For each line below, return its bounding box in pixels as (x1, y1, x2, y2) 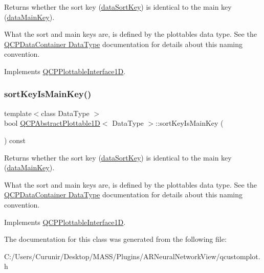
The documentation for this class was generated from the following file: (4, 234, 227, 244)
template (4, 107, 32, 118)
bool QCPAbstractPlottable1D (4, 118, 100, 128)
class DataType (41, 107, 90, 118)
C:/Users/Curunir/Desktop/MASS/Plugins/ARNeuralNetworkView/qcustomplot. (4, 251, 260, 261)
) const (4, 134, 26, 145)
